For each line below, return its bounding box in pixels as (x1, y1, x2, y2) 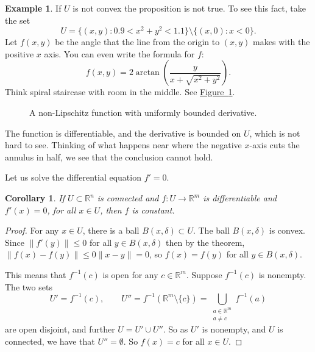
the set (5, 13, 30, 26)
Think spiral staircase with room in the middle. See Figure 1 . (5, 85, 235, 98)
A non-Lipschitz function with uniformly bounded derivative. (29, 106, 257, 119)
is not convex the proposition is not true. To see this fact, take (73, 2, 306, 14)
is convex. (269, 224, 305, 237)
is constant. (132, 203, 175, 216)
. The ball (193, 224, 230, 237)
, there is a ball (82, 224, 140, 237)
